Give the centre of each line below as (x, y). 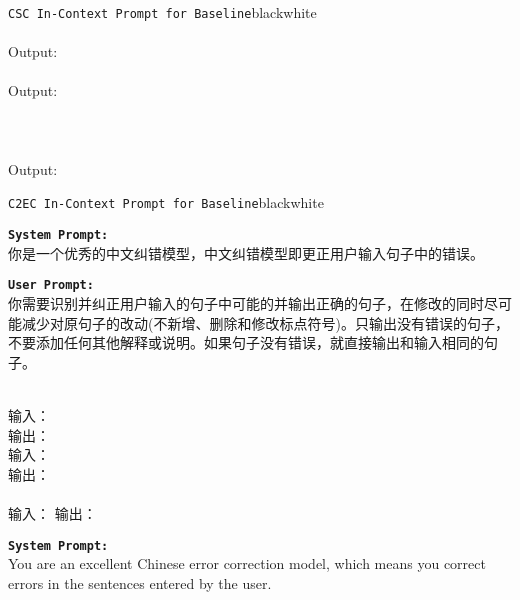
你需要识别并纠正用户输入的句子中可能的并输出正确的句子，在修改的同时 (246, 302)
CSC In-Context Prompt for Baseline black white (162, 12)
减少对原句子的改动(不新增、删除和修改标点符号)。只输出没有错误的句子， (265, 322)
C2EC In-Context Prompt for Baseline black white (166, 202)
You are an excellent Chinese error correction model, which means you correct (247, 563)
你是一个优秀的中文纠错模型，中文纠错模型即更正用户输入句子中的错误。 (246, 252)
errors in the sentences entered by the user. (140, 582)
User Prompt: (51, 285)
